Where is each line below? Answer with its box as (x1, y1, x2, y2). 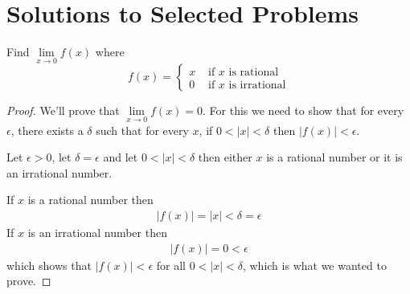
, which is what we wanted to (242, 256, 387, 273)
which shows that (6, 256, 92, 273)
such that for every (96, 121, 189, 138)
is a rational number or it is (266, 149, 403, 165)
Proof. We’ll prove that (6, 102, 120, 119)
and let (103, 149, 138, 165)
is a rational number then (27, 191, 154, 208)
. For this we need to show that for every (203, 102, 404, 119)
